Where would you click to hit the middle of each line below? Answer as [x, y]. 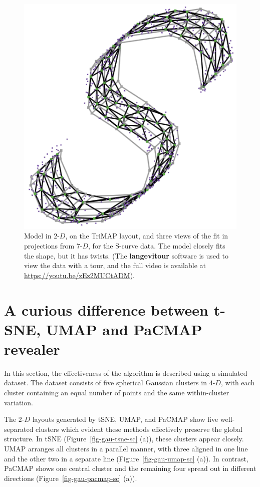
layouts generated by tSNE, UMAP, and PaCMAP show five [125, 419]
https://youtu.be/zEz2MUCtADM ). [80, 275]
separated [19, 429]
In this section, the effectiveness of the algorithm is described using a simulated [126, 373]
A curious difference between [106, 309]
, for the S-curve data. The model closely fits [157, 246]
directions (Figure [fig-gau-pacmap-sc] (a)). [71, 478]
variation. [19, 402]
